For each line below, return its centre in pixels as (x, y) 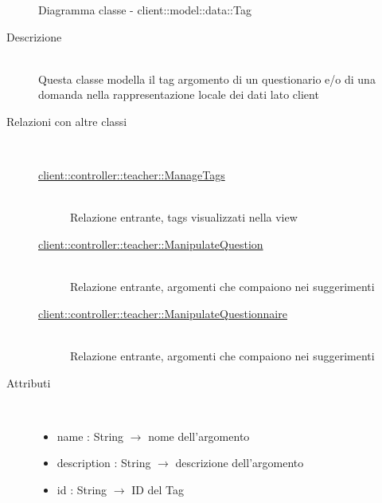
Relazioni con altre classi (67, 121)
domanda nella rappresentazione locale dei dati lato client (179, 94)
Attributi (29, 382)
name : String (90, 436)
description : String (104, 463)
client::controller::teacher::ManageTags (132, 175)
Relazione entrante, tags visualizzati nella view (184, 217)
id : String (82, 489)
